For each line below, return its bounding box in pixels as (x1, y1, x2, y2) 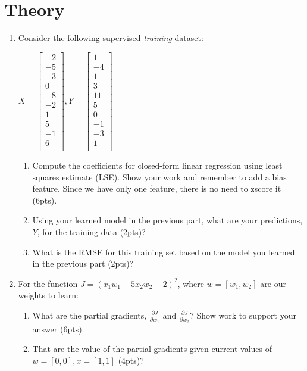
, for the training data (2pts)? (37, 226, 146, 238)
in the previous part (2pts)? (32, 257, 134, 270)
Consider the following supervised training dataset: (18, 32, 203, 44)
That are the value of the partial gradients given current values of (32, 342, 272, 355)
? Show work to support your (190, 309, 296, 321)
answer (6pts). (32, 322, 84, 335)
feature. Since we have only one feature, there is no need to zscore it (32, 182, 281, 195)
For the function (18, 277, 78, 289)
